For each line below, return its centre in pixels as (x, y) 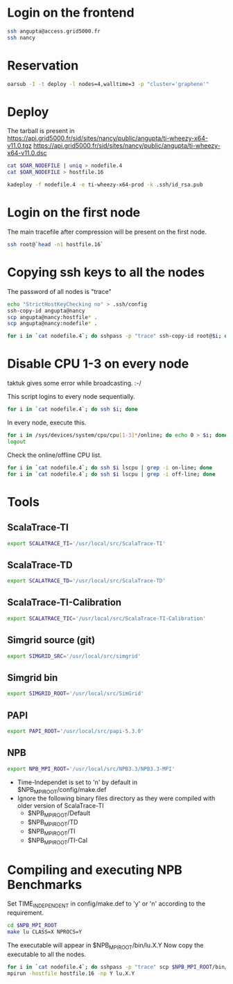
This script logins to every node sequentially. (71, 397)
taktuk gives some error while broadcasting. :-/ (75, 383)
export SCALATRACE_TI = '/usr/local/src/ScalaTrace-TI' (87, 543)
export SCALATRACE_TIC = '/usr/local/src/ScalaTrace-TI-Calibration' (107, 619)
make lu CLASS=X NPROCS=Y (44, 932)
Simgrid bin (33, 677)
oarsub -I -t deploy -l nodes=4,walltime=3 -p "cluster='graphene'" (108, 84)
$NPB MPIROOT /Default (59, 814)
